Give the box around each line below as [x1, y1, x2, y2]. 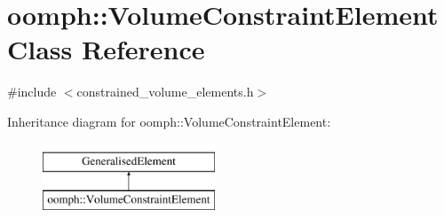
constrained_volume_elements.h [76, 82, 254, 101]
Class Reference [7, 31, 205, 67]
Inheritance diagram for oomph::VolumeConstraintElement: [7, 112, 331, 130]
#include [7, 82, 57, 101]
